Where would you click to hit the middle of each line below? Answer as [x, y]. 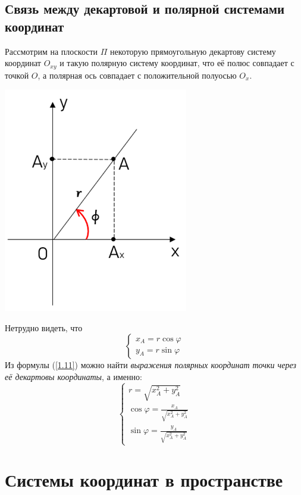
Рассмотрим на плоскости [51, 51]
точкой [17, 75]
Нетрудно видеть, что [44, 327]
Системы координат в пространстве [144, 480]
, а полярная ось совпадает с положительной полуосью [137, 75]
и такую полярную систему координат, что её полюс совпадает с [177, 63]
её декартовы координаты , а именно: [73, 377]
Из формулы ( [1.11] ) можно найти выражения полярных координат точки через [150, 365]
